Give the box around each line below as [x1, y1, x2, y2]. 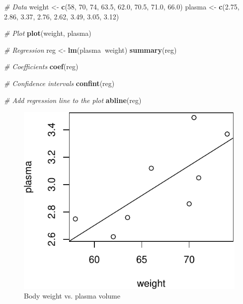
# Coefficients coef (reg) [4, 61, 79, 72]
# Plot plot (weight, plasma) [4, 28, 91, 38]
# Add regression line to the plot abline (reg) [4, 95, 142, 105]
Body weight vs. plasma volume [24, 291, 120, 301]
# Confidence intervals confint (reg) [4, 78, 115, 88]
